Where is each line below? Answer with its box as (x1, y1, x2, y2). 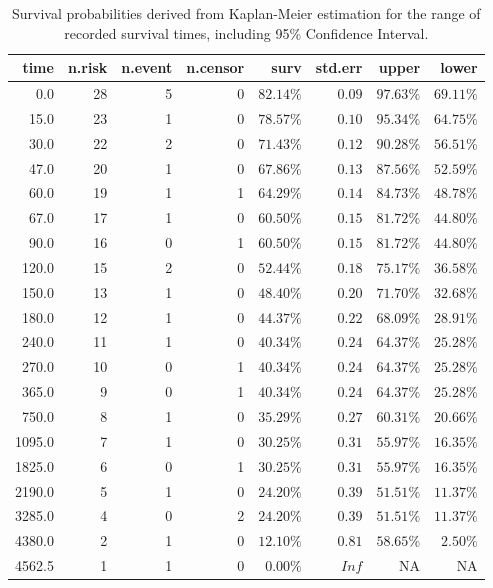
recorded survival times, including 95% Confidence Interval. (64, 22, 429, 43)
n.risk (67, 57, 108, 78)
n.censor (186, 57, 245, 78)
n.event (121, 57, 173, 78)
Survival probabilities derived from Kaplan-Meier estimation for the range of (11, 3, 481, 23)
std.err (315, 57, 363, 78)
